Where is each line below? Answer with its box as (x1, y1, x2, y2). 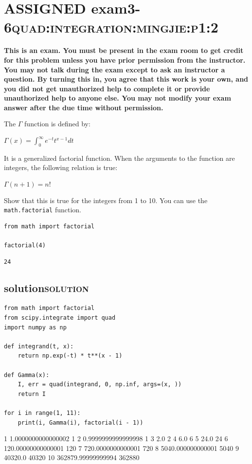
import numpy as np (4, 324, 67, 331)
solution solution (4, 280, 89, 295)
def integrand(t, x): (4, 343, 74, 350)
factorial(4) (4, 242, 46, 249)
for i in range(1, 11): (4, 410, 81, 416)
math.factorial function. (4, 205, 81, 215)
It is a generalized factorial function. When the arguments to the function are (4, 153, 235, 163)
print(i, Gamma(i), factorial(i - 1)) (18, 419, 144, 426)
